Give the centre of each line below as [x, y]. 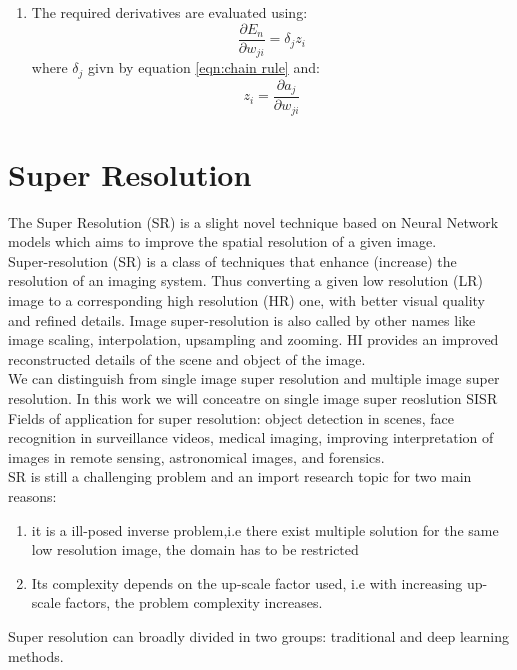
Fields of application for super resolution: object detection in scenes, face [231, 417]
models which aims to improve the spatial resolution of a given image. [222, 241]
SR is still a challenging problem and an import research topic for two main [240, 476]
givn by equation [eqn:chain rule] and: [203, 67]
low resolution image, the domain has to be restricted [195, 549]
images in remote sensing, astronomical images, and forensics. [196, 456]
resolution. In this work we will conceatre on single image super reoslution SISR [253, 397]
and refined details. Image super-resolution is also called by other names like [242, 319]
